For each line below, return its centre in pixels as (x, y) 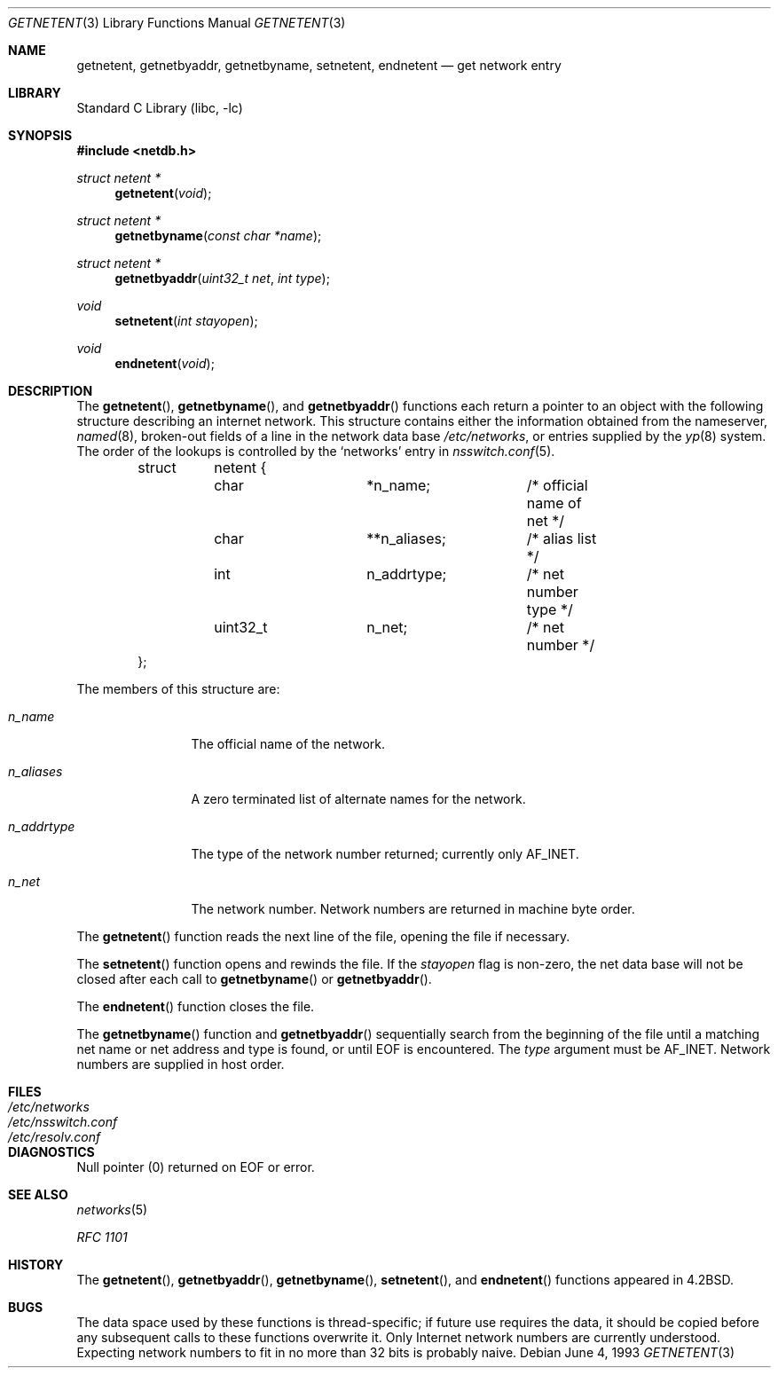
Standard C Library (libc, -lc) (160, 108)
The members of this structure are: (178, 689)
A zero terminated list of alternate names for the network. (358, 799)
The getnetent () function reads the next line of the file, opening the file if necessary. (323, 936)
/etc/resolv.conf (55, 1137)
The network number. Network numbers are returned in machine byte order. (413, 909)
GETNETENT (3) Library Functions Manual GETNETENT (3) (177, 23)
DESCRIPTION (51, 391)
